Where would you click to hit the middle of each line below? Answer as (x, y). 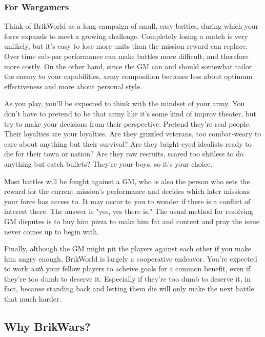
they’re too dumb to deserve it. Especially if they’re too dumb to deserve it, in (127, 278)
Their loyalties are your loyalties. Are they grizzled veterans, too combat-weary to (133, 134)
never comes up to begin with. (52, 231)
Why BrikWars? (47, 326)
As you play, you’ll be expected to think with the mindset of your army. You (125, 103)
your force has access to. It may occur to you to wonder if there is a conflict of (127, 201)
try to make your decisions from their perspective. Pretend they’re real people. (128, 123)
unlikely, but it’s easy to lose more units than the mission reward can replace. (126, 46)
